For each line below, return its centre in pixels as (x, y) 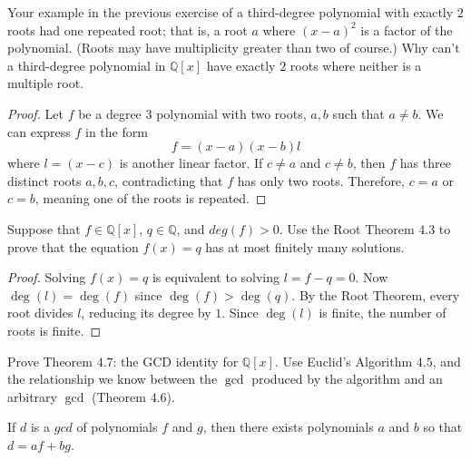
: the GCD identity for (176, 361)
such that (358, 113)
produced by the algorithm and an (347, 379)
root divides (40, 313)
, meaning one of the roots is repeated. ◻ (151, 198)
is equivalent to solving (216, 277)
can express (39, 131)
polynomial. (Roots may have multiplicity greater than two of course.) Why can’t (234, 48)
